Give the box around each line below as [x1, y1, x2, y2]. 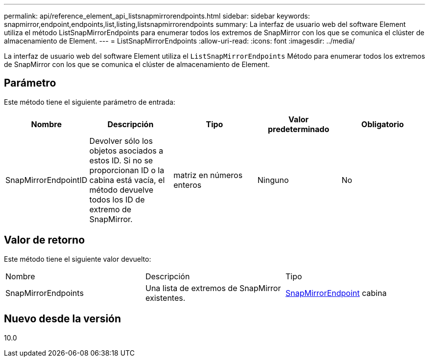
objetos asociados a [89, 145, 164, 156]
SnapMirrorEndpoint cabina [285, 288, 387, 298]
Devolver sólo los [89, 135, 153, 146]
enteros [173, 180, 202, 190]
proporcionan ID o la [89, 165, 165, 175]
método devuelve [89, 184, 154, 195]
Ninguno [257, 175, 289, 185]
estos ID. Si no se [89, 155, 153, 165]
